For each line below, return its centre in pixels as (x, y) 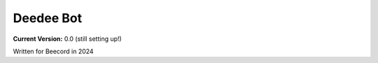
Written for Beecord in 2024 (53, 51)
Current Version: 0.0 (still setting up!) (67, 39)
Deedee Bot (48, 18)
